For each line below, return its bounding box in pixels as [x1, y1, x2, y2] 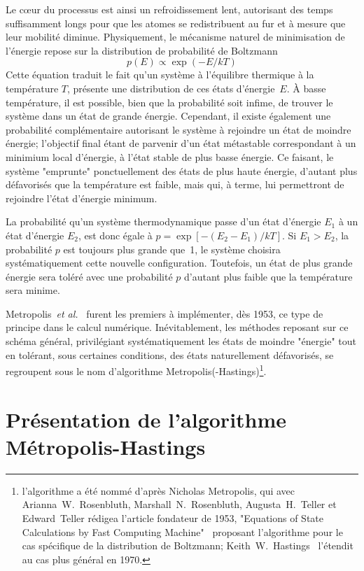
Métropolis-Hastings [6, 432, 206, 460]
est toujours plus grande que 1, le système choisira [63, 241, 281, 256]
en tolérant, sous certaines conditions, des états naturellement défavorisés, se [6, 347, 334, 362]
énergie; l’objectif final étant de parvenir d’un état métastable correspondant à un [6, 136, 356, 150]
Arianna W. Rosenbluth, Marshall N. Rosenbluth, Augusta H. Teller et [22, 497, 337, 512]
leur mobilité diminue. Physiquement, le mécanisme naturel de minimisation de [6, 29, 345, 44]
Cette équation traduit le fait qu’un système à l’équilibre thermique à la [6, 67, 314, 82]
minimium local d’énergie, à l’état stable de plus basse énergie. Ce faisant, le [6, 149, 334, 164]
